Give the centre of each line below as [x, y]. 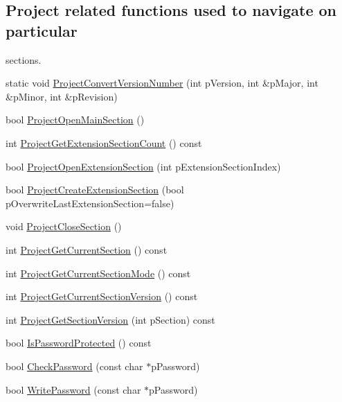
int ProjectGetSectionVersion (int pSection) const [110, 319]
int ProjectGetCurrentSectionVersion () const [102, 296]
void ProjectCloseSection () [64, 226]
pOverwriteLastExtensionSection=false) [90, 203]
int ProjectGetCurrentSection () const [87, 249]
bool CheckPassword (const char [74, 366]
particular [42, 30]
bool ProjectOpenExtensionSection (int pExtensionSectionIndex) [143, 166]
